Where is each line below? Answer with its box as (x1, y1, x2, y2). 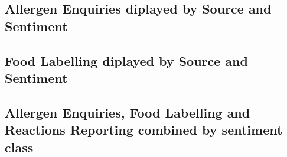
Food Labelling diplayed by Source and (5, 51, 248, 69)
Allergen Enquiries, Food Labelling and (5, 103, 250, 121)
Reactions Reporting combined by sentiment (5, 121, 283, 139)
